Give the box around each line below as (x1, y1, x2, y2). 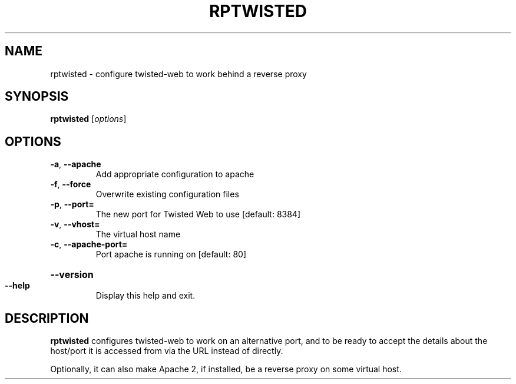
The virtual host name (95, 229, 181, 240)
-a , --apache (50, 159, 101, 170)
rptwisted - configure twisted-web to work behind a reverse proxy (50, 68, 307, 79)
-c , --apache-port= (50, 239, 128, 250)
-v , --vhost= (50, 219, 100, 230)
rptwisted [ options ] (50, 114, 127, 124)
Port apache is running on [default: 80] (95, 249, 247, 260)
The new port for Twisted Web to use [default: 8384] (95, 209, 301, 220)
